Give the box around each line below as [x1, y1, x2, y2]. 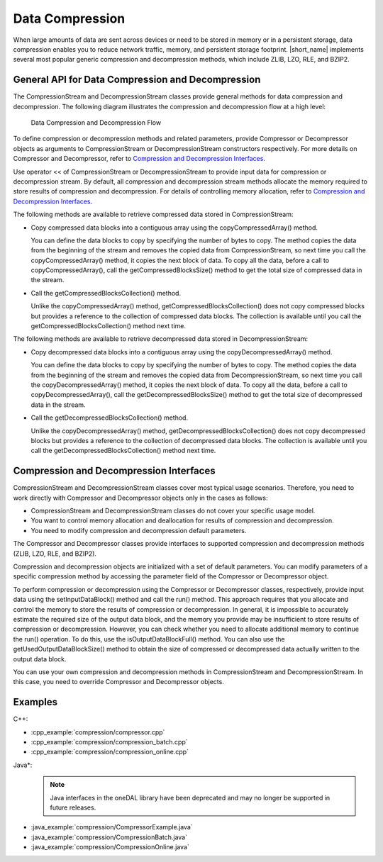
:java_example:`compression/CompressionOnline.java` [30, 843, 189, 851]
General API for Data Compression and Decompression [13, 74, 261, 86]
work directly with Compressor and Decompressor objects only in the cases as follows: [13, 493, 268, 502]
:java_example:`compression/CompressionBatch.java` [30, 833, 188, 841]
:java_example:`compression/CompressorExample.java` [30, 823, 193, 832]
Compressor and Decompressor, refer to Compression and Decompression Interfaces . [13, 155, 266, 163]
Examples [13, 696, 58, 708]
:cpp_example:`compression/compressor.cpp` [30, 727, 165, 737]
